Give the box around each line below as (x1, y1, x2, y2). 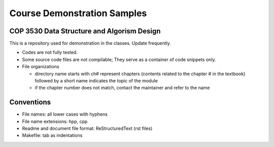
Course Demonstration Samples (9, 8, 147, 19)
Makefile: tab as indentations (22, 132, 83, 138)
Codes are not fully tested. (22, 50, 78, 56)
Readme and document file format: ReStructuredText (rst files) (22, 125, 153, 131)
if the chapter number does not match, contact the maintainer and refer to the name (35, 85, 210, 91)
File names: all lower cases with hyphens (22, 111, 108, 117)
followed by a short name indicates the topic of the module (35, 78, 158, 84)
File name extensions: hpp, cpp (22, 118, 88, 124)
